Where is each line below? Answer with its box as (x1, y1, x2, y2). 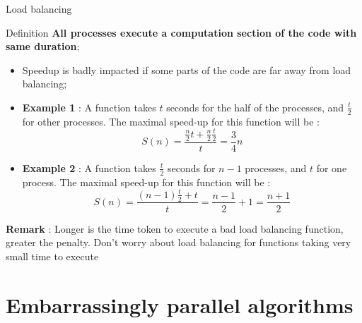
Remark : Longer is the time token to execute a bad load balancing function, (6, 221, 344, 236)
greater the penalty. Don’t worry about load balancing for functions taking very (6, 235, 351, 250)
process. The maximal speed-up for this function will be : (22, 174, 271, 189)
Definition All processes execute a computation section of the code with (6, 25, 357, 39)
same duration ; (6, 39, 80, 54)
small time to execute (6, 248, 99, 263)
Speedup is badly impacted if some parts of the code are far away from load (22, 62, 351, 77)
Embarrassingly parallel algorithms (6, 290, 354, 319)
